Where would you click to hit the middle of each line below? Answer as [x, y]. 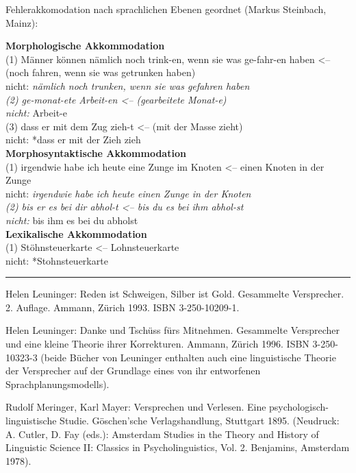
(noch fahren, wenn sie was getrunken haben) [101, 72]
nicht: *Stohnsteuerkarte [57, 260]
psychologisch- [299, 407]
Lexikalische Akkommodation [76, 233]
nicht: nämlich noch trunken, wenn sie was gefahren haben [128, 85]
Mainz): [22, 22]
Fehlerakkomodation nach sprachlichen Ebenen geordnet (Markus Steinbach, [166, 9]
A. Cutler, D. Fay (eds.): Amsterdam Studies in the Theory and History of [162, 434]
